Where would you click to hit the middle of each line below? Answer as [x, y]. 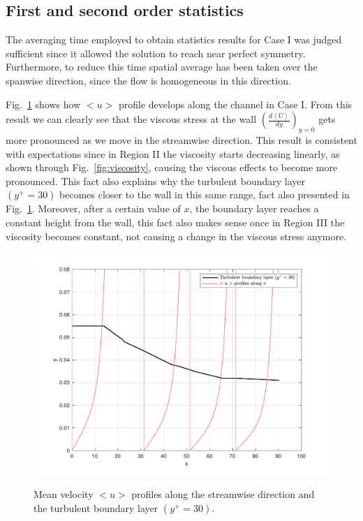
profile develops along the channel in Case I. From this [235, 104]
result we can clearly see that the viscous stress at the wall [131, 119]
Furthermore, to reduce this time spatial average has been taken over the [162, 67]
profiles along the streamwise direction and [223, 494]
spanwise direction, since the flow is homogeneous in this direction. [148, 80]
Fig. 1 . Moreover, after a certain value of [93, 208]
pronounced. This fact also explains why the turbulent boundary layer [156, 181]
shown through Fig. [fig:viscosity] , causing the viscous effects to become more [172, 167]
